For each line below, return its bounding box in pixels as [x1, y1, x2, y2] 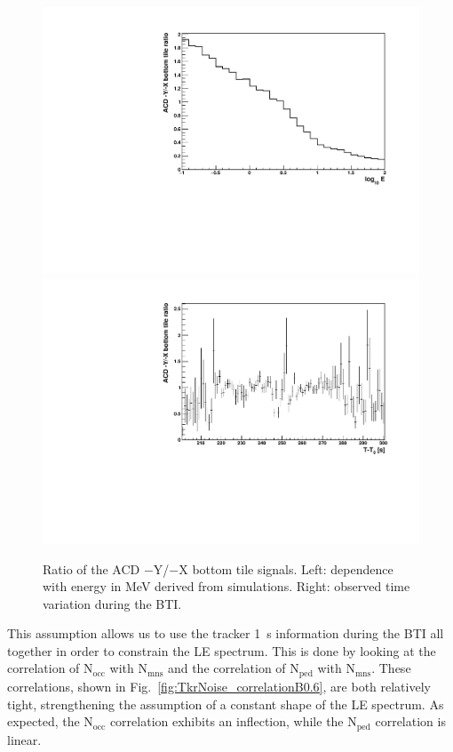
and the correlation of [167, 659, 286, 677]
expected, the [7, 712, 80, 731]
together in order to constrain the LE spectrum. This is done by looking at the [7, 641, 436, 660]
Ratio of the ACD [43, 559, 140, 578]
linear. [7, 730, 42, 748]
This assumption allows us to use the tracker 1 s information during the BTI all [7, 624, 444, 643]
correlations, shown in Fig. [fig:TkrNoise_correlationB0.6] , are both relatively [7, 676, 431, 695]
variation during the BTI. [43, 594, 182, 612]
